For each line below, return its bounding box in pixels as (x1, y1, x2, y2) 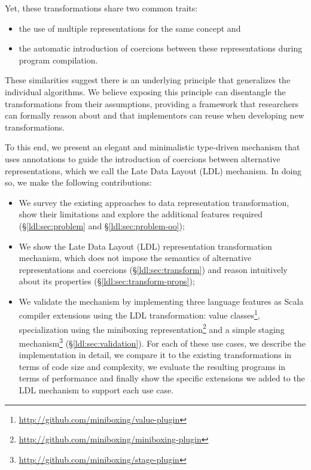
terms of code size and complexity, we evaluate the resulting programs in (19, 360, 286, 372)
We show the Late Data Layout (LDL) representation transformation (19, 239, 272, 252)
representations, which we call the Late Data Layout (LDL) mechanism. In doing (5, 164, 302, 177)
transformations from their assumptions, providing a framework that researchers (5, 97, 298, 110)
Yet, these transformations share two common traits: (5, 2, 198, 14)
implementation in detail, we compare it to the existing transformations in (19, 348, 292, 361)
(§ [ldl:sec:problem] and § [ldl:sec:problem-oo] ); (19, 219, 185, 232)
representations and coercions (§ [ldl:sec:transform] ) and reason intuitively (19, 263, 288, 275)
